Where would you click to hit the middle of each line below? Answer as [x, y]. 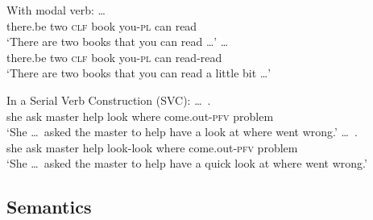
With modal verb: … [56, 10]
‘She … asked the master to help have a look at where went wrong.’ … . [182, 132]
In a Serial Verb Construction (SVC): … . [109, 100]
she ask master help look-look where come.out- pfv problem [152, 147]
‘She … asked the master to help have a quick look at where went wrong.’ [187, 163]
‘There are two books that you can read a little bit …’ [139, 73]
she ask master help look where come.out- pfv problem [140, 116]
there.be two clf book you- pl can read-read [114, 57]
